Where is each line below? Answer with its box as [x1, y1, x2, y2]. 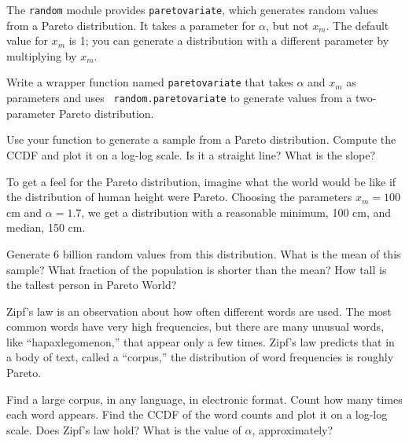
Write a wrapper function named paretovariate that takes [6, 74, 293, 90]
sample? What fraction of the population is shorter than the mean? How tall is [6, 261, 387, 277]
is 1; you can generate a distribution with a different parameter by [68, 32, 389, 49]
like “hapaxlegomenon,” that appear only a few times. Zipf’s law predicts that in [6, 333, 395, 350]
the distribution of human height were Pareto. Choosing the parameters [6, 189, 352, 205]
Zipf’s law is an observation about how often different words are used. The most [6, 302, 392, 319]
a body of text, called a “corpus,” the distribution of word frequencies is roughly [6, 349, 394, 365]
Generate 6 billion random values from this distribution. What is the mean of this [6, 245, 401, 262]
